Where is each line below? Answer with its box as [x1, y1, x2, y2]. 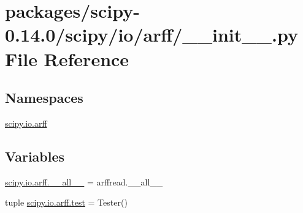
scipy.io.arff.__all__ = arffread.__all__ [5, 175, 163, 188]
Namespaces [5, 88, 83, 107]
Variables [5, 146, 65, 165]
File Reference [5, 46, 129, 71]
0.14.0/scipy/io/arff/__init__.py [5, 22, 298, 47]
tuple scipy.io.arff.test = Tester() [5, 196, 128, 209]
